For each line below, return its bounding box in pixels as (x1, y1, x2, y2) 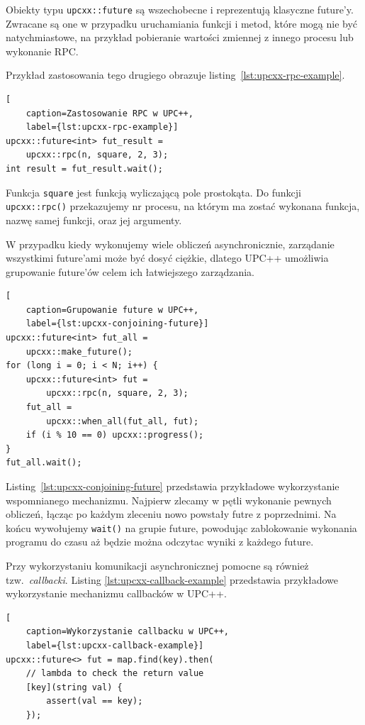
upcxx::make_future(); (26, 346, 133, 357)
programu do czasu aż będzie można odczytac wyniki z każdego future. (6, 534, 314, 549)
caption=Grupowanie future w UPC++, (26, 304, 199, 315)
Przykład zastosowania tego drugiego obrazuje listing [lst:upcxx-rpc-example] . (6, 67, 345, 82)
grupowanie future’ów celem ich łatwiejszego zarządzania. (6, 264, 254, 279)
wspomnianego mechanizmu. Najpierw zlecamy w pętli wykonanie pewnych (6, 492, 332, 507)
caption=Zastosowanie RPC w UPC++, (26, 108, 193, 118)
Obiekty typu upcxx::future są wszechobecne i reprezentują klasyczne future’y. (6, 2, 354, 16)
